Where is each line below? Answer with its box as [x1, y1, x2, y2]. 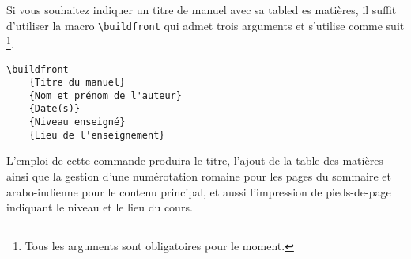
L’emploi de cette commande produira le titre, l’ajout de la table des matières [6, 152, 383, 169]
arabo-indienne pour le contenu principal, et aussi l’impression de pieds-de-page [6, 183, 391, 200]
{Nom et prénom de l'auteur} [28, 90, 182, 101]
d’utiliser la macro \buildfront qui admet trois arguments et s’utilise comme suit [6, 17, 405, 33]
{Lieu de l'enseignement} [28, 129, 165, 141]
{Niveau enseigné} [28, 116, 126, 128]
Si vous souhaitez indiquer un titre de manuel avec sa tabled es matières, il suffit [6, 2, 397, 17]
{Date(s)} [28, 103, 81, 115]
